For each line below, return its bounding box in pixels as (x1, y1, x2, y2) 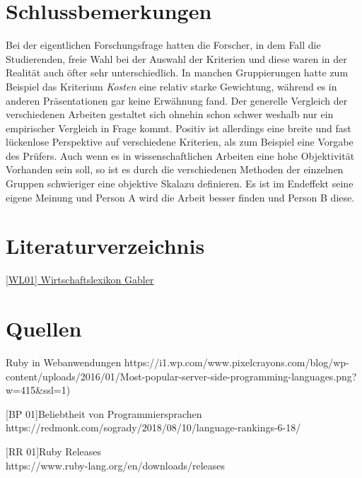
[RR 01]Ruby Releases (6, 444, 102, 459)
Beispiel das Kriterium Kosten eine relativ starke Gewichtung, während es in (6, 78, 337, 93)
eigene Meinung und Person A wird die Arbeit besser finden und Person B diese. (6, 190, 355, 204)
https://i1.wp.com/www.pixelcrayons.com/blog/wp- (124, 355, 349, 370)
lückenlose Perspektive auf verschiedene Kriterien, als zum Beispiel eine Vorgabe (6, 134, 354, 149)
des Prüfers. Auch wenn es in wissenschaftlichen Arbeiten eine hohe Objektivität (6, 148, 355, 163)
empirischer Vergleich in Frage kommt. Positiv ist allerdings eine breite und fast (6, 120, 351, 135)
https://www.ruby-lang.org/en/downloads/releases (6, 457, 226, 472)
